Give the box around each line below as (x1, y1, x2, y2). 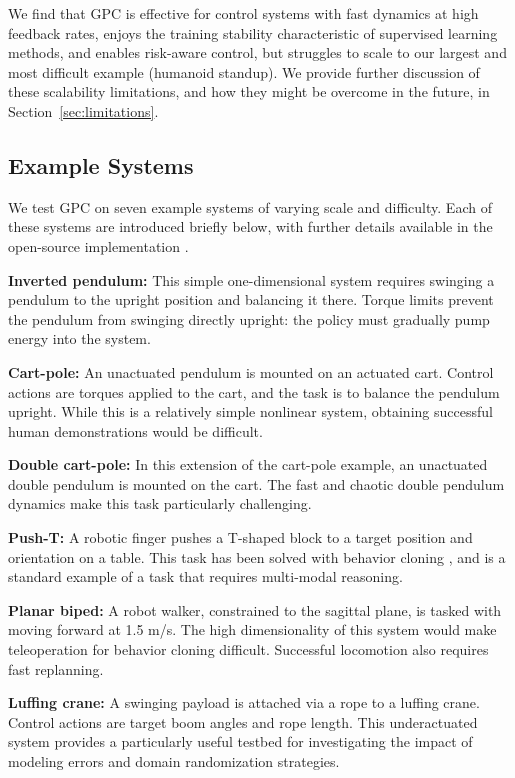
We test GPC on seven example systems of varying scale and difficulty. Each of (8, 196, 492, 217)
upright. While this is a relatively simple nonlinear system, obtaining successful (8, 401, 493, 422)
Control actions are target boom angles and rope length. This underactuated (8, 711, 478, 732)
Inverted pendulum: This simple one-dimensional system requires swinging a (8, 269, 495, 290)
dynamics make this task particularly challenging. (8, 493, 312, 514)
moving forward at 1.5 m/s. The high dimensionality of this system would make (8, 619, 497, 640)
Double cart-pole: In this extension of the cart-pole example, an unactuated (8, 454, 488, 475)
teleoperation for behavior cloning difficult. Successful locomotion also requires (8, 639, 489, 660)
